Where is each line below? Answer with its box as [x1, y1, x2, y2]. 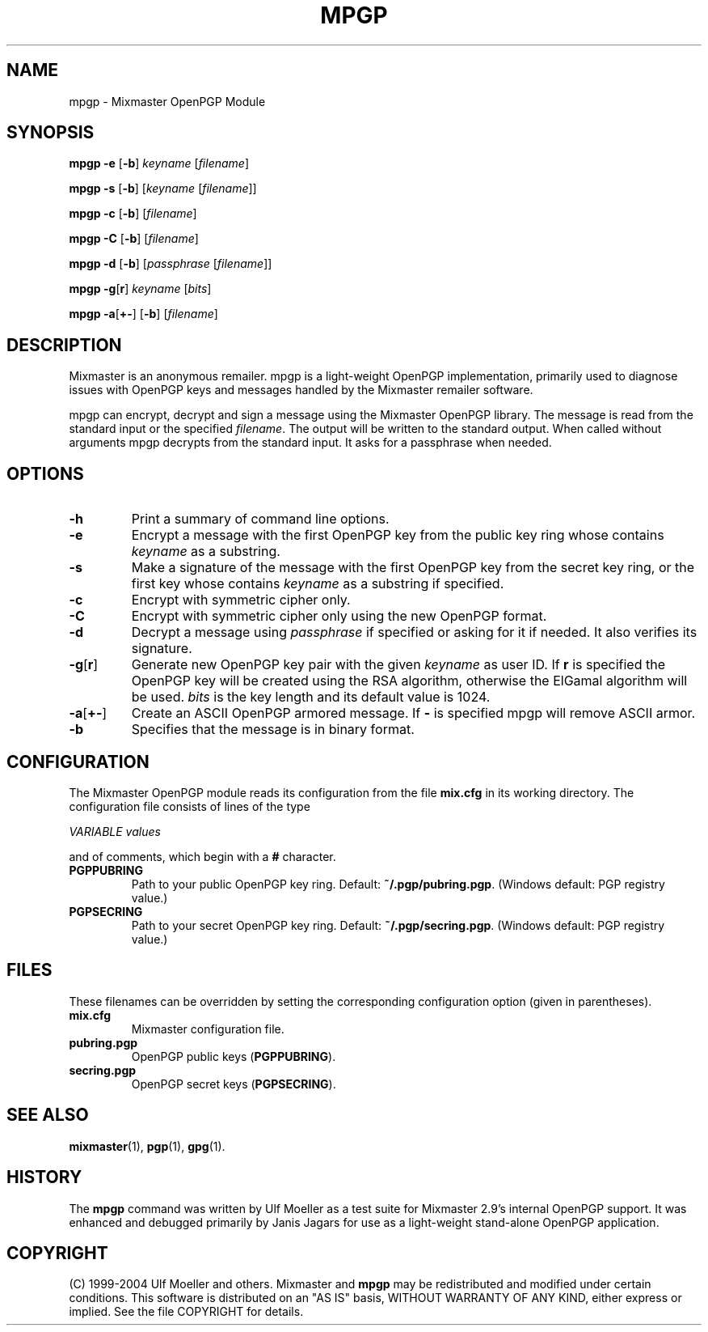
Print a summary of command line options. [131, 511, 390, 528]
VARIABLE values [69, 824, 161, 838]
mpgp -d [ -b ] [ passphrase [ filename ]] [69, 257, 272, 271]
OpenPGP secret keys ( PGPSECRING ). [131, 1076, 336, 1091]
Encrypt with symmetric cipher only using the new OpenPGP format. [131, 608, 547, 625]
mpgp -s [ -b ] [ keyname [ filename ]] [69, 181, 257, 196]
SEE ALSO [6, 1105, 89, 1126]
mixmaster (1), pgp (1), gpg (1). [69, 1139, 225, 1153]
